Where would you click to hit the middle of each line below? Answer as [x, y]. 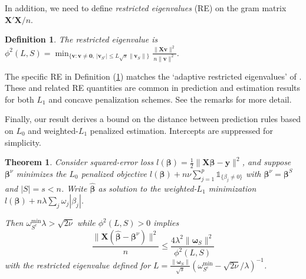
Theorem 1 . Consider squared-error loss [79, 162]
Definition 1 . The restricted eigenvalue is [81, 39]
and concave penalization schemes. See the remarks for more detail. [170, 99]
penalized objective [114, 173]
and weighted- [53, 130]
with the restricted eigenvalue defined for [78, 265]
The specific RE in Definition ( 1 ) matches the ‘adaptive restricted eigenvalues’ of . [153, 76]
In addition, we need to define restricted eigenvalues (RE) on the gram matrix [146, 8]
